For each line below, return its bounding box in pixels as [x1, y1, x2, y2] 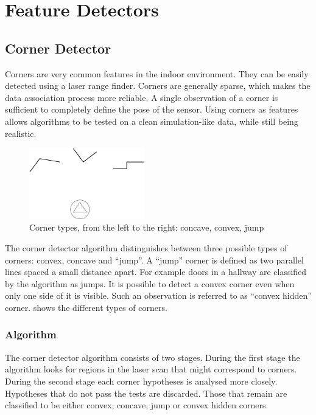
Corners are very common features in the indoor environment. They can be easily [5, 67, 309, 80]
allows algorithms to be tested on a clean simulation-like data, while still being [5, 114, 298, 127]
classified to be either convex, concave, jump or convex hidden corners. [5, 399, 269, 411]
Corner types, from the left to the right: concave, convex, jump [29, 221, 264, 234]
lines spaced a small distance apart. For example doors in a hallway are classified [5, 265, 307, 278]
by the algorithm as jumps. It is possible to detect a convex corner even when [5, 277, 295, 290]
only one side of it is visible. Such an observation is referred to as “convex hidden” [5, 289, 312, 302]
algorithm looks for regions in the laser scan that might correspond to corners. [5, 363, 297, 375]
